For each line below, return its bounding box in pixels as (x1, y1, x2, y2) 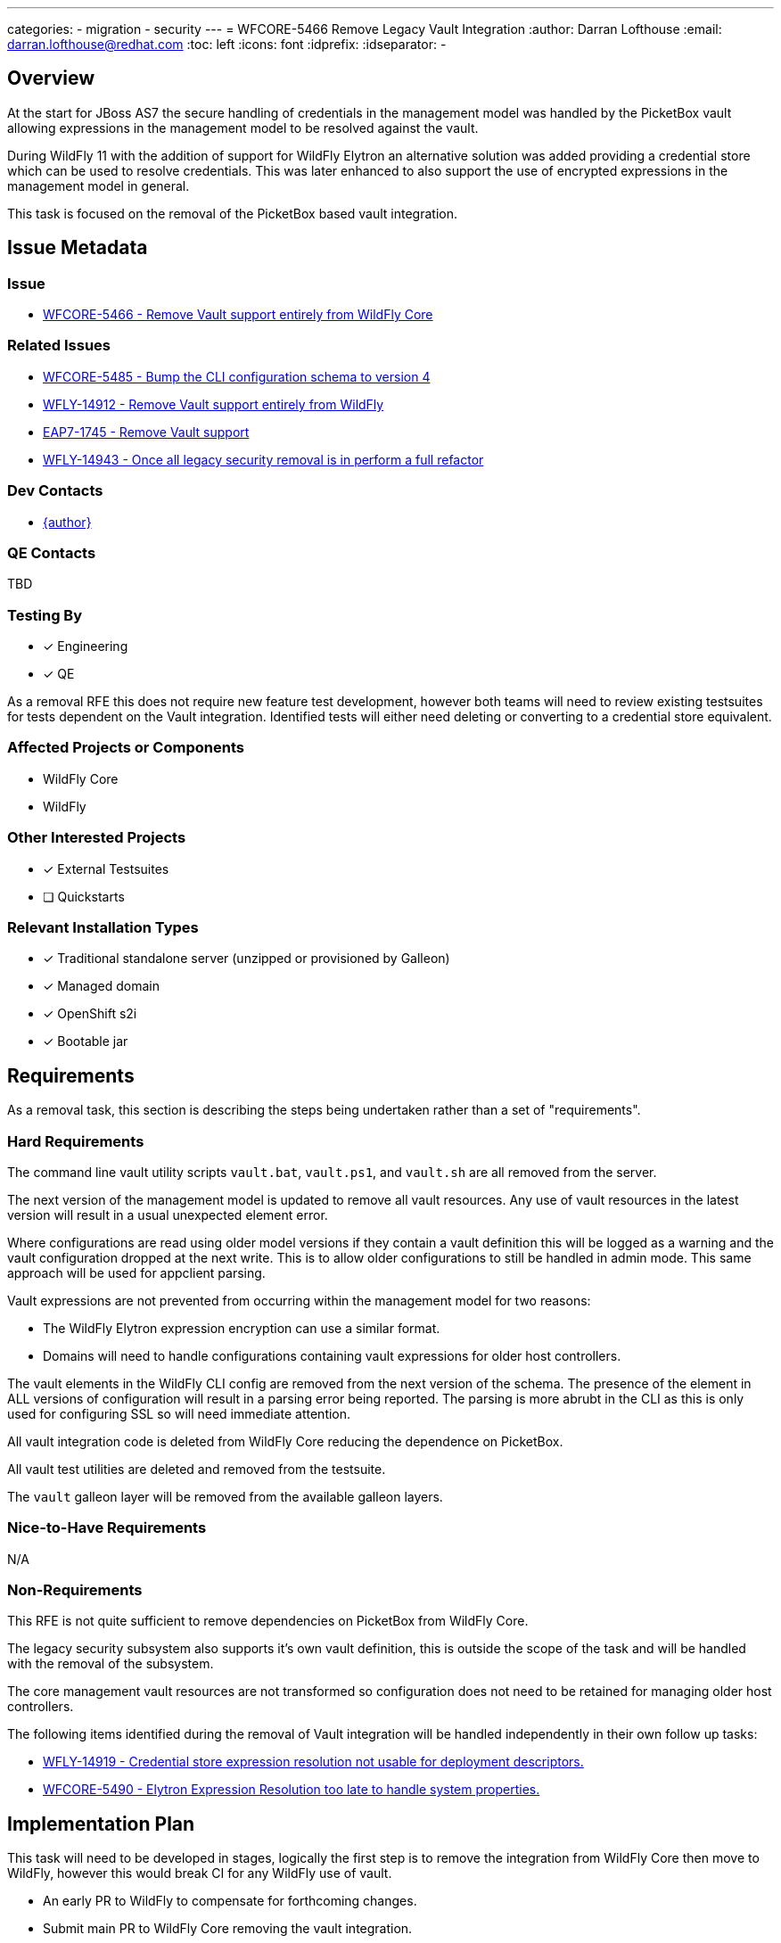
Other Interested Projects (7, 828, 186, 847)
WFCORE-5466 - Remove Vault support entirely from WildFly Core (43, 307, 433, 323)
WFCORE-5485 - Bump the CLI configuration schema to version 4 (43, 368, 431, 384)
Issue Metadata (7, 236, 148, 259)
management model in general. (7, 177, 190, 193)
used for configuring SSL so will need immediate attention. (7, 1405, 351, 1421)
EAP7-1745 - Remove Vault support (43, 424, 250, 440)
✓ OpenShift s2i (43, 1006, 137, 1022)
